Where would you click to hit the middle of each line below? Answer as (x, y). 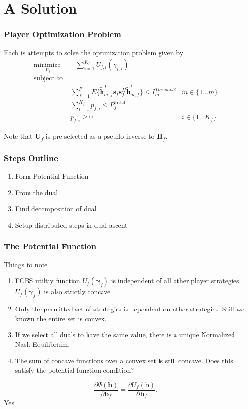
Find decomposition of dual (56, 208)
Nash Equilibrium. (43, 344)
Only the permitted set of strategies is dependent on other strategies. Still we (130, 309)
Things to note (26, 264)
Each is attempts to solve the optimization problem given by (94, 52)
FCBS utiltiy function (48, 281)
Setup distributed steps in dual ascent (71, 224)
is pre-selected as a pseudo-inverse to (100, 136)
